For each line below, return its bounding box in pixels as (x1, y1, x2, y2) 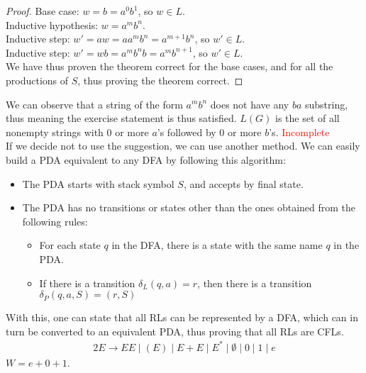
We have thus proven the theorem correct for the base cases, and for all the (6, 59, 333, 74)
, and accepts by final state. (183, 176, 304, 191)
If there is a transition (39, 275, 135, 290)
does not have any (210, 96, 289, 111)
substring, (305, 96, 348, 111)
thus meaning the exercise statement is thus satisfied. (6, 111, 237, 126)
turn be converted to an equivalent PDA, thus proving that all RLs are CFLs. (6, 323, 344, 338)
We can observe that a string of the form (6, 96, 183, 111)
